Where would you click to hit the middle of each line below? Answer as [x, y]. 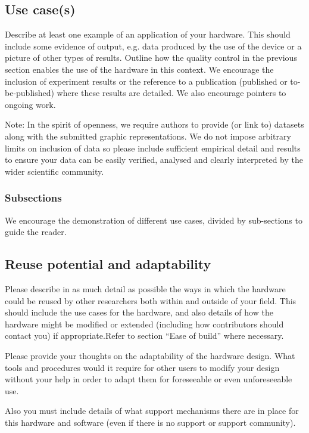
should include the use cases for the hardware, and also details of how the [139, 312]
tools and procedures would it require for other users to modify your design [142, 367]
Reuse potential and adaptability [108, 264]
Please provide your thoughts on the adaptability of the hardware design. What [150, 355]
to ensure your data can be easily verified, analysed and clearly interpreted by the [154, 160]
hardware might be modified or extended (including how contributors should [144, 324]
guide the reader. [36, 232]
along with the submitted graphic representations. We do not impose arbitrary [148, 136]
